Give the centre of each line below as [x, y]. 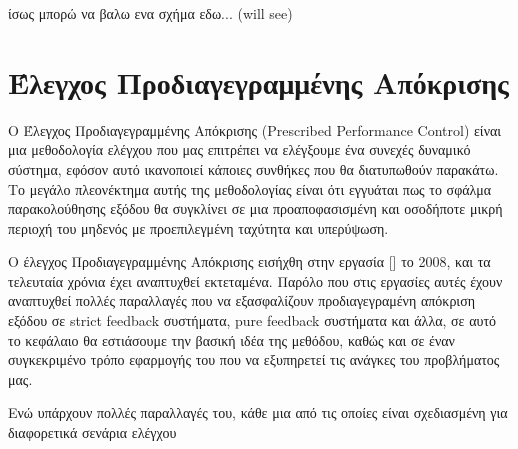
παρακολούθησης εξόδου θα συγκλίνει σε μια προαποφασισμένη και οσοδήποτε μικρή [255, 208]
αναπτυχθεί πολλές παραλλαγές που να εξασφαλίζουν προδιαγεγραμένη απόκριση [241, 300]
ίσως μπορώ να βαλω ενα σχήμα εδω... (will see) [150, 13]
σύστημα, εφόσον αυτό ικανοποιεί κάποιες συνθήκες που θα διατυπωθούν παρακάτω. [253, 168]
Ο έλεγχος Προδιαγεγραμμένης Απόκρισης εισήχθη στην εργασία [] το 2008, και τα [249, 261]
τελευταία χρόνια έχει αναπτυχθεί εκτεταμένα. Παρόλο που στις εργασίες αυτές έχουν [255, 280]
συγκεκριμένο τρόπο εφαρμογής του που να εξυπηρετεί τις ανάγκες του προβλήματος [254, 359]
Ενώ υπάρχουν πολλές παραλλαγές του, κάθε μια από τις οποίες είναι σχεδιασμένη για [258, 412]
